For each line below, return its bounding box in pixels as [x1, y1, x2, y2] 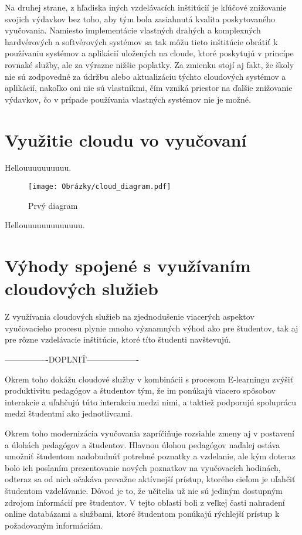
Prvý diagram [28, 199, 78, 211]
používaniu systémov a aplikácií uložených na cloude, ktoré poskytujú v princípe [5, 47, 294, 59]
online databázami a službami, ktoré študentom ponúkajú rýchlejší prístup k [5, 507, 280, 520]
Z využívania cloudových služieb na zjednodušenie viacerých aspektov [5, 310, 255, 323]
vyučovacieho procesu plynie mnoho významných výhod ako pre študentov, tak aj [5, 321, 298, 334]
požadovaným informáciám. [5, 519, 103, 531]
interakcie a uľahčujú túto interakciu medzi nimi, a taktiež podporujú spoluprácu [5, 395, 296, 408]
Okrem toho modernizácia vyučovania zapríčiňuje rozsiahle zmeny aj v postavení [5, 426, 294, 439]
